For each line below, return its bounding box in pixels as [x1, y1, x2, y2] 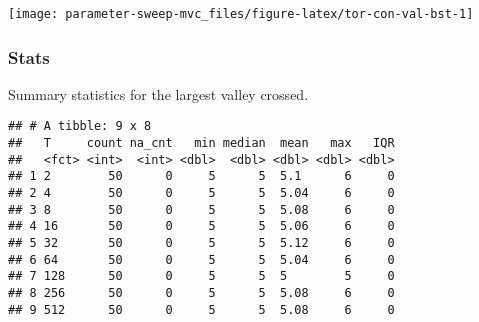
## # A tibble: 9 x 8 [8, 119, 152, 134]
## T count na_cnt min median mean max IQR [8, 136, 395, 151]
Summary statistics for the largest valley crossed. [8, 83, 309, 104]
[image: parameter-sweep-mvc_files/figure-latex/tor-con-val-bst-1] [8, 7, 474, 21]
